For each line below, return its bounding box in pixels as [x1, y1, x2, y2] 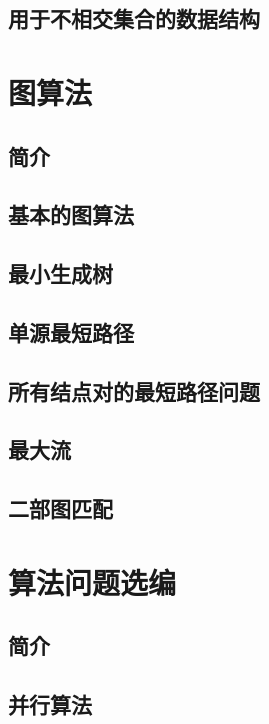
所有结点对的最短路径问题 [8, 375, 260, 406]
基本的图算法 [8, 199, 134, 230]
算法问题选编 [8, 561, 177, 602]
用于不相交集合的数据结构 [8, 3, 260, 34]
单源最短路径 [8, 316, 134, 347]
